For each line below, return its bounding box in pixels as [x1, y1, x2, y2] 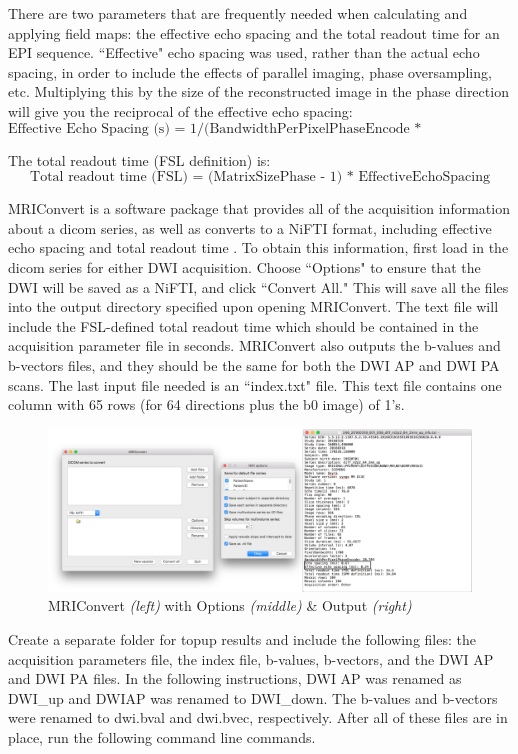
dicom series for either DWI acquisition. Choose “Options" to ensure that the [8, 256, 481, 277]
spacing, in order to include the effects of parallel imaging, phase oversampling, [8, 61, 492, 82]
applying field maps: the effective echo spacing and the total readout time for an [8, 22, 500, 43]
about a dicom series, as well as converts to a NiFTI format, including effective [8, 217, 492, 238]
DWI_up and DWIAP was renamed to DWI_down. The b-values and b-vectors [8, 687, 498, 708]
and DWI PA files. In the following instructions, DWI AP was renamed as [8, 668, 462, 689]
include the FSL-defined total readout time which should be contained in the [8, 315, 479, 336]
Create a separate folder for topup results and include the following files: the [8, 629, 476, 650]
